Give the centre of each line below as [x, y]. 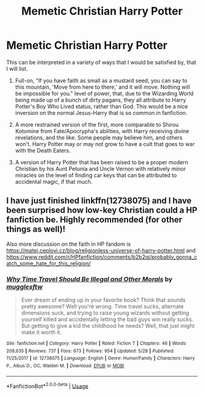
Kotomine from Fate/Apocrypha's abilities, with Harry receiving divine [102, 131]
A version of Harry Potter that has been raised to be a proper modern [101, 162]
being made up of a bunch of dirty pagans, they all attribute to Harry [100, 100]
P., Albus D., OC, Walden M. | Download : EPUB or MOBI [65, 366]
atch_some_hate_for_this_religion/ [49, 263]
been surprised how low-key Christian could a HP [102, 210]
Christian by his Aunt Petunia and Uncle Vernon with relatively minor [100, 168]
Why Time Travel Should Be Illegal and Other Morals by [90, 279]
